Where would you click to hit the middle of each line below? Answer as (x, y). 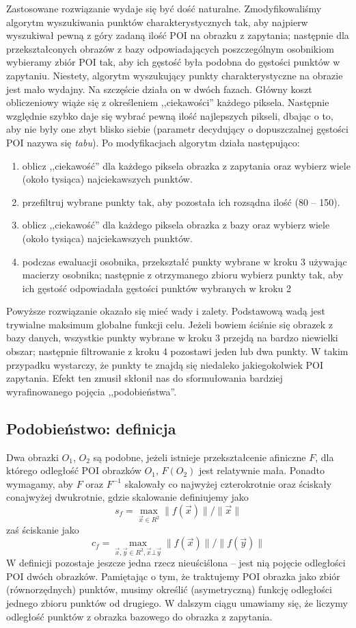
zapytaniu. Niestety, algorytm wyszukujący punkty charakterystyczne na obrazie (175, 75)
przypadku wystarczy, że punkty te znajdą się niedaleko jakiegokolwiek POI (165, 364)
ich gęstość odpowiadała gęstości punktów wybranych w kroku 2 (156, 288)
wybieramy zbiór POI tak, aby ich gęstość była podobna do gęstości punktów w (173, 62)
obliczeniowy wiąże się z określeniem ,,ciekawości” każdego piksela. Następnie (168, 102)
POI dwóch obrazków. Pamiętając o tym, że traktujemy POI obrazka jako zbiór (173, 576)
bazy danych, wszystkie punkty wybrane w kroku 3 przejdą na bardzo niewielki (172, 338)
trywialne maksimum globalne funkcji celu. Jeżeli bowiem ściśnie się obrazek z (170, 324)
